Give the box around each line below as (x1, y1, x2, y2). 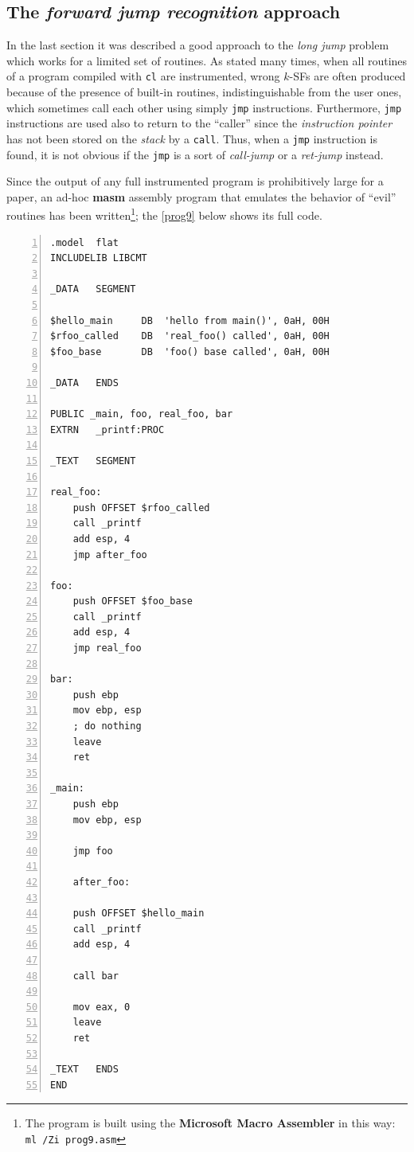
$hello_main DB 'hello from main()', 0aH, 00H (50, 314, 330, 326)
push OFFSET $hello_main (72, 908, 205, 920)
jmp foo (72, 845, 113, 857)
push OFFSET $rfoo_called (72, 502, 210, 514)
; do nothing (72, 720, 142, 732)
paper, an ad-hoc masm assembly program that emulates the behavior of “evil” (6, 188, 396, 205)
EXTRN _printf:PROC (50, 424, 165, 435)
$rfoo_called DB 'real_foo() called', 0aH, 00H (50, 330, 330, 342)
